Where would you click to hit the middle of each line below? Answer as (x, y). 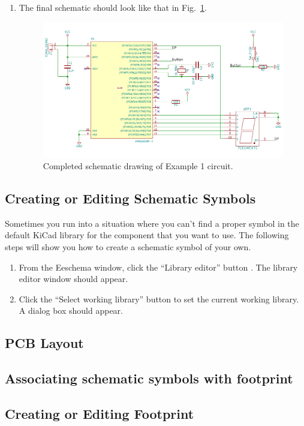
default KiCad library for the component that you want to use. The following (147, 235)
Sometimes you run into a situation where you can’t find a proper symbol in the (152, 223)
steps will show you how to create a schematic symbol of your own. (128, 247)
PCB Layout (44, 343)
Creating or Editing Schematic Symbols (130, 198)
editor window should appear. (73, 279)
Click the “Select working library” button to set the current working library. (159, 298)
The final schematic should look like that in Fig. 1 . (113, 7)
